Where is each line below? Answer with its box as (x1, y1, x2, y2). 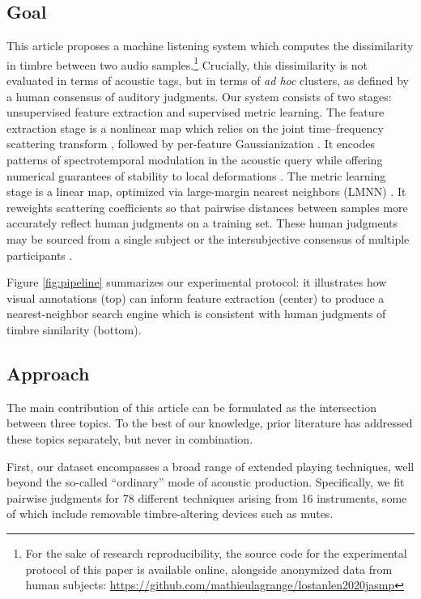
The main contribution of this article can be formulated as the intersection (6, 398, 376, 415)
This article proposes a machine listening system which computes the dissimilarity (6, 37, 414, 54)
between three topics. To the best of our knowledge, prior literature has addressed (6, 414, 413, 431)
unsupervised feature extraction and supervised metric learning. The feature (6, 104, 385, 121)
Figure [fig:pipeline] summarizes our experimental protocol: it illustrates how (6, 274, 387, 291)
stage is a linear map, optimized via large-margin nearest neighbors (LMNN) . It (6, 183, 406, 200)
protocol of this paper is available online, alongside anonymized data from (25, 560, 393, 577)
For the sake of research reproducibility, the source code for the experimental (25, 544, 407, 561)
